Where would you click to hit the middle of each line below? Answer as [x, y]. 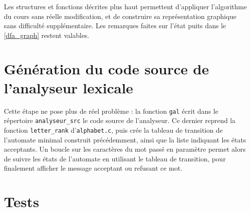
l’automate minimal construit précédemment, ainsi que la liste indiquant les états [125, 139]
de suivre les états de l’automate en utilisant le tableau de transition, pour [115, 158]
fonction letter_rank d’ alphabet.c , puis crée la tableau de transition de [113, 130]
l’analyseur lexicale [69, 87]
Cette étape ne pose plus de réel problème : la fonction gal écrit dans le [111, 111]
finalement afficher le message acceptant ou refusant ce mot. [93, 168]
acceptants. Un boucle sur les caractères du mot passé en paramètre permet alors [125, 149]
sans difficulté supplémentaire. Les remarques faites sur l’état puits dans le [115, 26]
